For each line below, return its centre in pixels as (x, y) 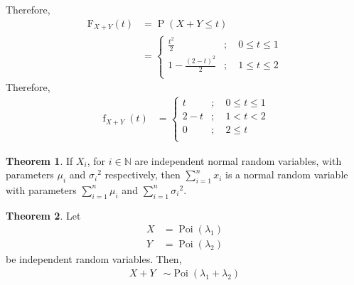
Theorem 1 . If (39, 160)
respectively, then (143, 174)
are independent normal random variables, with (238, 160)
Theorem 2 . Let (43, 215)
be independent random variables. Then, (94, 259)
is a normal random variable (287, 174)
